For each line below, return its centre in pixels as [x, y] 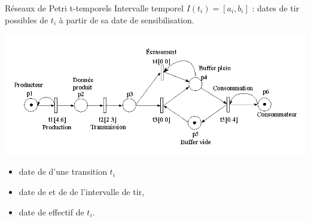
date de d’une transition [63, 171]
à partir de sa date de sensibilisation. [126, 19]
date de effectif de [51, 212]
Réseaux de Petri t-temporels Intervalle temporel [94, 8]
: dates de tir [276, 8]
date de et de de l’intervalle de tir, [82, 192]
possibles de [27, 19]
